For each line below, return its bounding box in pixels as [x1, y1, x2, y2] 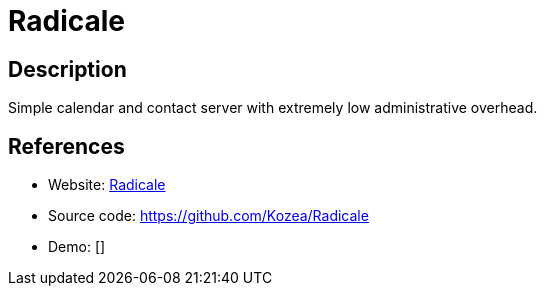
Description [8, 56, 127, 82]
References [8, 133, 125, 159]
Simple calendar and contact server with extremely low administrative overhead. [8, 99, 538, 117]
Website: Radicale [48, 176, 166, 194]
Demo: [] [48, 238, 106, 256]
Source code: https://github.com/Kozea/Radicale [48, 207, 369, 225]
